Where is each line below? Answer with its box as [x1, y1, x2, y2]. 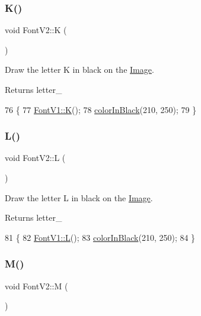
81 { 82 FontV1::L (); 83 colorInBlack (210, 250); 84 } [5, 231, 196, 243]
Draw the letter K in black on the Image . [5, 63, 154, 76]
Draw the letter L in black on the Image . [5, 191, 153, 204]
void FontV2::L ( [5, 151, 66, 164]
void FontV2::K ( [5, 24, 67, 36]
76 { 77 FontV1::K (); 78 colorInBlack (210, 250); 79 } [5, 103, 197, 115]
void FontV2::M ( [5, 279, 68, 292]
